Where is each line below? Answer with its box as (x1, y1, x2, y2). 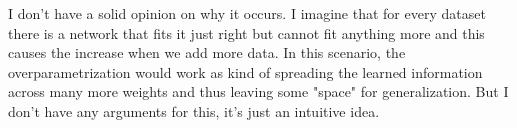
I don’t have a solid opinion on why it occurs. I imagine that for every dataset (8, 3, 486, 23)
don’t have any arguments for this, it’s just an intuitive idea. (8, 100, 380, 121)
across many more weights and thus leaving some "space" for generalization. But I (8, 81, 509, 102)
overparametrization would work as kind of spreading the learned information (8, 61, 483, 82)
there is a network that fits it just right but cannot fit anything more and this (8, 22, 485, 43)
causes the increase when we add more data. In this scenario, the (8, 42, 406, 63)
